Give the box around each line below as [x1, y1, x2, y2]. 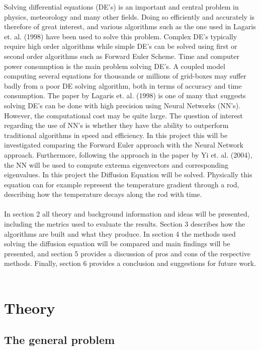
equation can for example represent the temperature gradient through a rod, [4, 179, 239, 189]
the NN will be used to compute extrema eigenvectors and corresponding [4, 159, 229, 170]
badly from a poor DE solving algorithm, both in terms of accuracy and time [4, 80, 242, 91]
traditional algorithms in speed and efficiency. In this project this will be [4, 129, 228, 140]
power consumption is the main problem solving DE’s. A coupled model [4, 60, 225, 71]
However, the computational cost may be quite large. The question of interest [4, 110, 243, 120]
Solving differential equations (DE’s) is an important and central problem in [4, 2, 239, 12]
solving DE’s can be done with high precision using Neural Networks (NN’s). [4, 100, 240, 110]
